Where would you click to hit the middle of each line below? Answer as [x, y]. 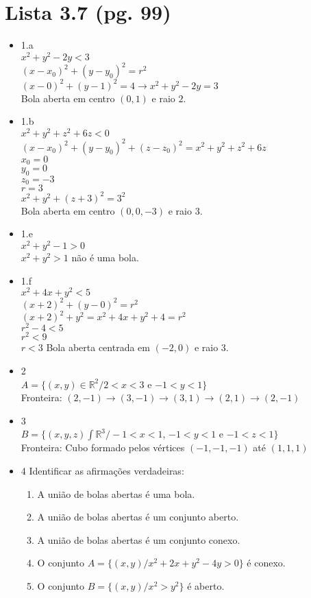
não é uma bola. [105, 258]
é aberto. [206, 585]
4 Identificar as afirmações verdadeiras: [102, 471]
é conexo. [266, 563]
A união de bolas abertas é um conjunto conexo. [139, 539]
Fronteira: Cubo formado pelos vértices [103, 447]
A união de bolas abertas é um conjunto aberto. [138, 517]
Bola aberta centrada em [98, 347]
